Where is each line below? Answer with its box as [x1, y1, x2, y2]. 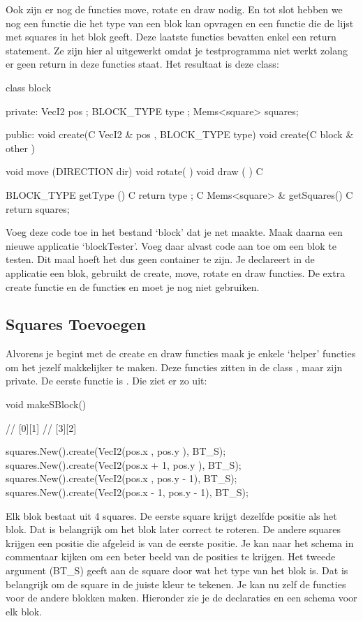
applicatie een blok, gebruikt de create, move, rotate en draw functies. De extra [6, 265, 346, 280]
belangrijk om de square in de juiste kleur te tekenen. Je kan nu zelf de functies [6, 576, 346, 591]
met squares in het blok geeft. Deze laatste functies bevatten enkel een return [6, 29, 336, 44]
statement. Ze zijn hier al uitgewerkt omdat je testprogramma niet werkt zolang [6, 43, 348, 57]
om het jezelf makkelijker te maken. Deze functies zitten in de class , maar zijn [6, 359, 343, 374]
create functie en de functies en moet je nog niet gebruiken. [6, 279, 260, 294]
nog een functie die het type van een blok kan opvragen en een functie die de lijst [6, 15, 354, 30]
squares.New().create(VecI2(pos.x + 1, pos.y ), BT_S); [6, 457, 242, 472]
